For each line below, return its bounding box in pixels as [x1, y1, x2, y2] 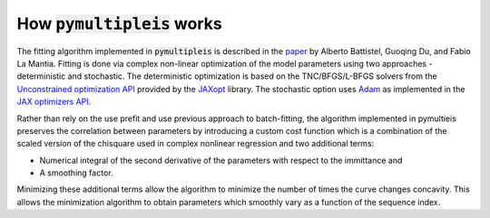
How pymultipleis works [16, 14, 222, 33]
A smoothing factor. [39, 167, 113, 178]
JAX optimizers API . [16, 96, 92, 108]
